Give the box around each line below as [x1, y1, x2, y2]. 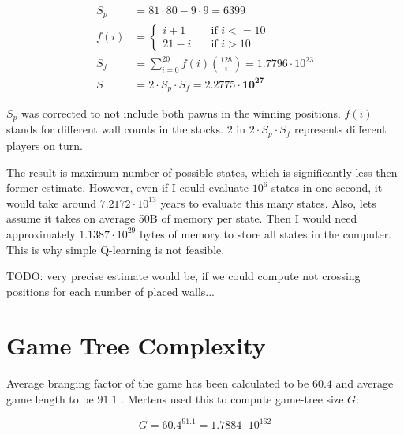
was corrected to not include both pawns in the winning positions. [21, 105, 341, 122]
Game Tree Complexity [6, 329, 266, 362]
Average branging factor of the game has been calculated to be [6, 375, 309, 392]
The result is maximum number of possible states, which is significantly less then [6, 163, 398, 180]
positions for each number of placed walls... [6, 283, 215, 299]
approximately [6, 225, 76, 242]
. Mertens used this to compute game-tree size [121, 391, 344, 407]
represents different [294, 121, 387, 137]
